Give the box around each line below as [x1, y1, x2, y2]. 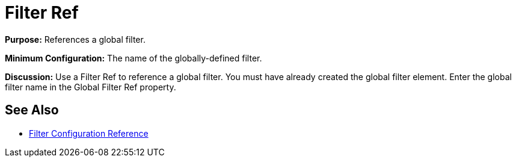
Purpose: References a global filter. [5, 34, 146, 45]
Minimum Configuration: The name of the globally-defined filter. [5, 52, 262, 63]
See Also [5, 102, 59, 118]
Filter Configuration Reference [29, 128, 149, 139]
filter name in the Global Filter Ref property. [5, 81, 176, 92]
